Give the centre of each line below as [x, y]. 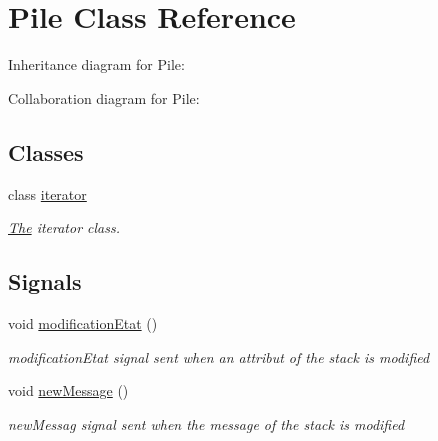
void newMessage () [68, 390]
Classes [46, 151]
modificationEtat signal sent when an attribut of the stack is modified [219, 356]
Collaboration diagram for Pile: [104, 97]
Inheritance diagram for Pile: [96, 64]
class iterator [47, 193]
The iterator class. [64, 227]
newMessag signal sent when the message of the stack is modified [206, 423]
